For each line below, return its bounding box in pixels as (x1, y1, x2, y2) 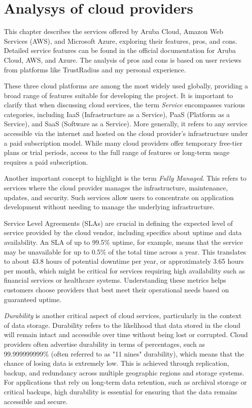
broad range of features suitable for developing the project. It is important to (4, 90, 233, 100)
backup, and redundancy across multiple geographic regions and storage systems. (4, 367, 244, 377)
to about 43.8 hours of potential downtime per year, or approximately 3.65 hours (4, 256, 244, 266)
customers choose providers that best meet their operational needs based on (4, 284, 229, 294)
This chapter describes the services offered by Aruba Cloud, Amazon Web (4, 26, 223, 36)
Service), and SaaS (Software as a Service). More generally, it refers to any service (4, 119, 248, 129)
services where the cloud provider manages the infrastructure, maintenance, (4, 183, 228, 193)
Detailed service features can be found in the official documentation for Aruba (4, 45, 236, 55)
